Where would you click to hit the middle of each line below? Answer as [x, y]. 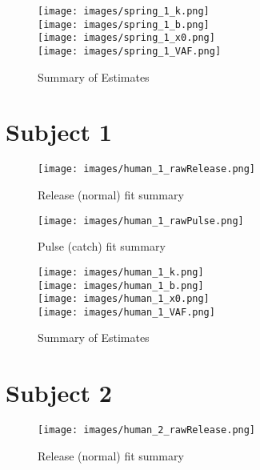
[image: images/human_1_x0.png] [124, 299]
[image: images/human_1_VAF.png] [126, 312]
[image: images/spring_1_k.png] [124, 11]
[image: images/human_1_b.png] [121, 285]
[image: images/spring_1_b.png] [124, 24]
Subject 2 [59, 393]
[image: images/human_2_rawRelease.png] [147, 430]
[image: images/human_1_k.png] [121, 272]
